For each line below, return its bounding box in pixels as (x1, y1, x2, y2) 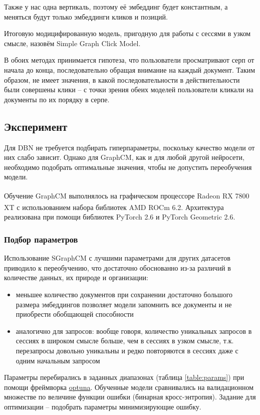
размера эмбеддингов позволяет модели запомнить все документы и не (16, 299, 232, 309)
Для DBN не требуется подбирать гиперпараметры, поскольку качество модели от (4, 142, 255, 152)
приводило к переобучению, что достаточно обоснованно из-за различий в (4, 262, 231, 273)
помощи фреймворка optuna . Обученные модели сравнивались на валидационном (4, 381, 254, 392)
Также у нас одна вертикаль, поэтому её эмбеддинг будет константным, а (4, 2, 228, 12)
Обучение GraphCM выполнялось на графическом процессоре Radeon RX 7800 (4, 190, 249, 200)
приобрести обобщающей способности (16, 309, 134, 319)
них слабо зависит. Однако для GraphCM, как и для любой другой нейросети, (4, 152, 244, 162)
